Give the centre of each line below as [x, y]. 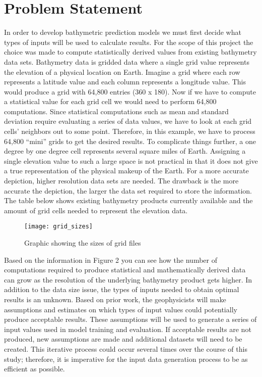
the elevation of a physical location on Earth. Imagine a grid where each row [122, 72]
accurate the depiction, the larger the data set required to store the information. [128, 190]
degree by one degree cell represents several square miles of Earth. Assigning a [125, 151]
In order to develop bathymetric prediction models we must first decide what [123, 32]
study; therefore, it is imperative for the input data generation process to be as [126, 359]
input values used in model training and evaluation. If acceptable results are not [128, 329]
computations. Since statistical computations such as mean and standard [116, 111]
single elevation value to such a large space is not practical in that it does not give [131, 160]
